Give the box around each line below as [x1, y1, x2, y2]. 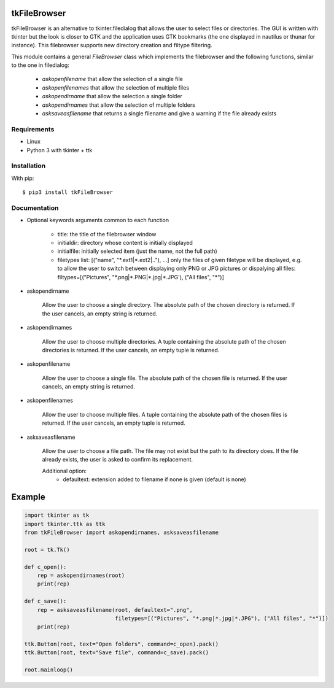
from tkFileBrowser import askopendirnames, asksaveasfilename [24, 529, 219, 536]
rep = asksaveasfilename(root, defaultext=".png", [37, 606, 193, 613]
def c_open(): [24, 563, 67, 570]
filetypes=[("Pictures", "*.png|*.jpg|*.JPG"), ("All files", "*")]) [114, 614, 328, 622]
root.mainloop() [24, 667, 74, 673]
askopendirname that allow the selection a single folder [42, 93, 182, 100]
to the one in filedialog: [11, 61, 70, 69]
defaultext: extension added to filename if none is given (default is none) [63, 476, 247, 483]
